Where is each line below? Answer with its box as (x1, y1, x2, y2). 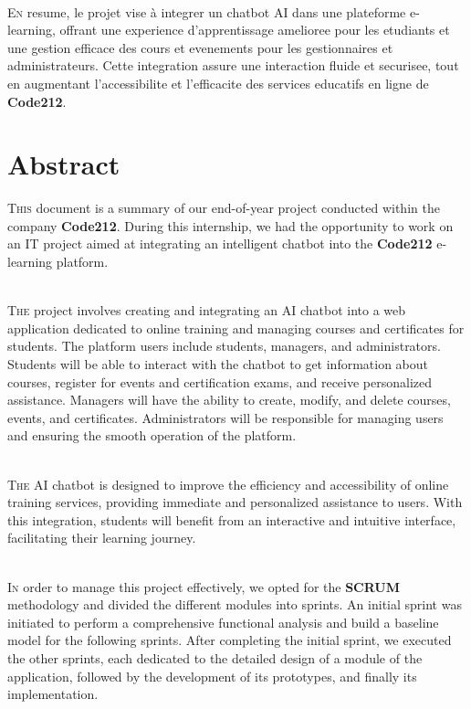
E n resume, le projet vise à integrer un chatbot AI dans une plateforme (7, 2, 406, 21)
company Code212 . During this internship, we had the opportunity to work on (7, 216, 454, 235)
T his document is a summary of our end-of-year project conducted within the (7, 198, 440, 217)
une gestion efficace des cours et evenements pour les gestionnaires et (7, 37, 393, 57)
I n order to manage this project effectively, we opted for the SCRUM (7, 577, 401, 596)
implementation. (7, 684, 99, 704)
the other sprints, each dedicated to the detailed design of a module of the (7, 648, 423, 667)
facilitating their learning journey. (7, 528, 196, 547)
